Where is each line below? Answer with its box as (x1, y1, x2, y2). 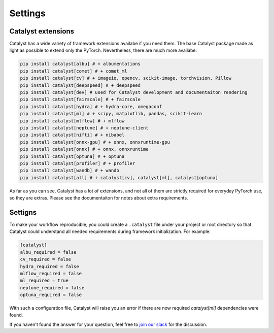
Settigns (9, 208, 37, 217)
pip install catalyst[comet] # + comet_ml (20, 68, 127, 74)
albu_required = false (20, 249, 77, 255)
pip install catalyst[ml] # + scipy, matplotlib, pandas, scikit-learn (20, 111, 202, 117)
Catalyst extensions (9, 27, 75, 36)
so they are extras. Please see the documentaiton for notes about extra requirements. (9, 195, 188, 201)
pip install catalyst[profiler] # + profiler (20, 160, 135, 166)
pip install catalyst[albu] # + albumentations (20, 61, 141, 67)
